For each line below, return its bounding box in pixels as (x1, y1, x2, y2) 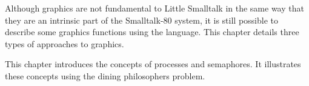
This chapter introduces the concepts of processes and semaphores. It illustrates (5, 58, 301, 70)
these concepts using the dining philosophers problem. (5, 69, 205, 82)
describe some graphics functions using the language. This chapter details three (5, 25, 299, 38)
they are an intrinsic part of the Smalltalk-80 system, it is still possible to (5, 13, 278, 26)
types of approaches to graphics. (5, 37, 124, 50)
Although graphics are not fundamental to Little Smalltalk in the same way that (5, 2, 304, 14)
